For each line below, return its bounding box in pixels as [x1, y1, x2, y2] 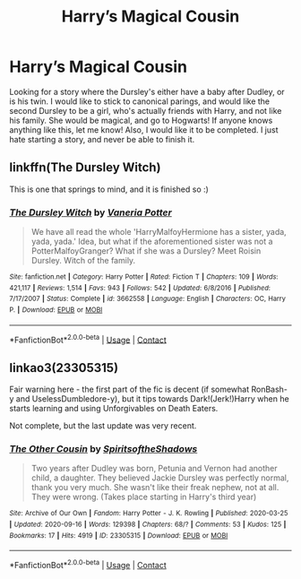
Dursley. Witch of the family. [30, 255, 136, 266]
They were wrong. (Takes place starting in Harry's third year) [30, 491, 257, 503]
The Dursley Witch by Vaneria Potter [9, 206, 172, 219]
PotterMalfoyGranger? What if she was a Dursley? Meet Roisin [30, 246, 262, 256]
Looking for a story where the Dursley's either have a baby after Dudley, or [9, 86, 285, 97]
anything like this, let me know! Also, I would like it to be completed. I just [9, 124, 279, 135]
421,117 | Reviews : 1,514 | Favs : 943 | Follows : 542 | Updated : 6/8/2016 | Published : [9, 283, 271, 292]
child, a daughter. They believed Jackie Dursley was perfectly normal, [30, 472, 289, 483]
